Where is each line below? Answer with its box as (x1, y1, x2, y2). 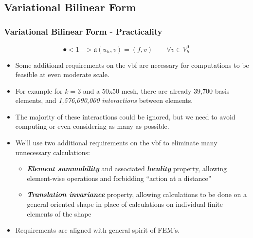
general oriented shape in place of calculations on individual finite (27, 199, 223, 209)
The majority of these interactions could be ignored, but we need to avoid (15, 111, 235, 121)
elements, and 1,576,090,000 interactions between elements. (15, 95, 193, 105)
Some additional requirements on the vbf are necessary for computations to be (15, 59, 249, 70)
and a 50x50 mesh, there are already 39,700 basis (83, 85, 230, 96)
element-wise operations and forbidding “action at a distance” (27, 173, 212, 183)
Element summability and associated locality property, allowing (27, 163, 227, 174)
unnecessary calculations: (15, 147, 90, 157)
